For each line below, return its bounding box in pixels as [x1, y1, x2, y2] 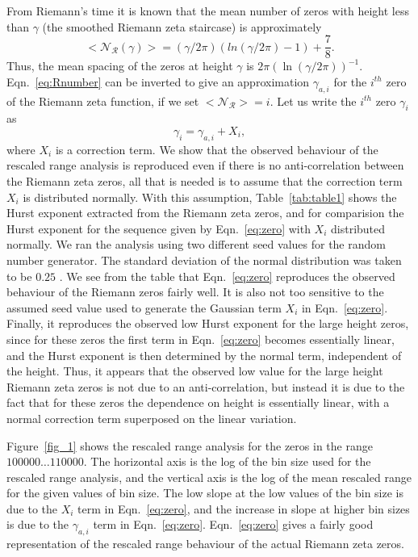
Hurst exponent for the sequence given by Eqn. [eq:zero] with [6, 220, 311, 237]
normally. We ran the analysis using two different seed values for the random [6, 236, 386, 253]
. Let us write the [270, 92, 357, 109]
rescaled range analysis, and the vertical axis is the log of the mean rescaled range [6, 468, 412, 485]
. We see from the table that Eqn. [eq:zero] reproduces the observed [59, 267, 395, 284]
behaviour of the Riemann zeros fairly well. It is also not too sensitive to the [6, 283, 384, 300]
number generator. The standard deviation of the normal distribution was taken [6, 251, 402, 268]
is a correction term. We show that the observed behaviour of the [55, 140, 378, 157]
